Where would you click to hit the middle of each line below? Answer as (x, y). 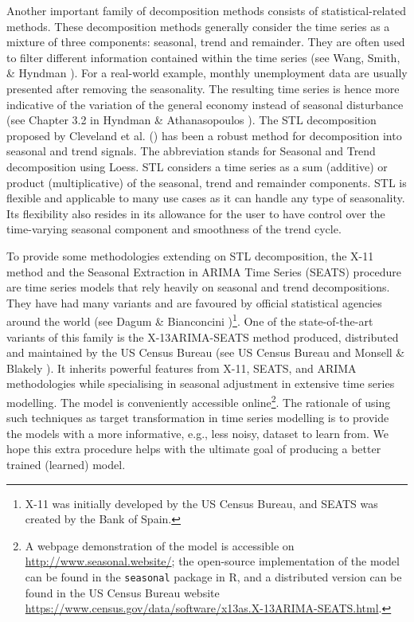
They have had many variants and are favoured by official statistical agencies (194, 302)
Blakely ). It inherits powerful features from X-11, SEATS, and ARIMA (182, 368)
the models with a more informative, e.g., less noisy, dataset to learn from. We (198, 433)
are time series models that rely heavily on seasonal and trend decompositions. (198, 287)
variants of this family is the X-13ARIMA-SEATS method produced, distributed (203, 336)
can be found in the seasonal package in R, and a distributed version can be (213, 576)
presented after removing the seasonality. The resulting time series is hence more (203, 88)
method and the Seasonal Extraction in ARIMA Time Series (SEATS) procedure (204, 271)
